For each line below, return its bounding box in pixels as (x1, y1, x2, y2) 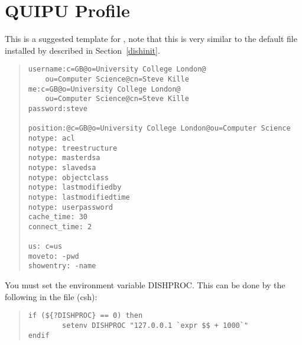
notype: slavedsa (28, 163, 96, 172)
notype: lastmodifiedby (28, 183, 122, 192)
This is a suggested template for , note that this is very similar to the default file (5, 32, 297, 45)
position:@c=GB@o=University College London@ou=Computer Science (28, 124, 291, 133)
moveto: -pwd (28, 252, 79, 261)
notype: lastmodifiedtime (28, 193, 130, 201)
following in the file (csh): (5, 290, 98, 302)
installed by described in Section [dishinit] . (5, 44, 160, 56)
